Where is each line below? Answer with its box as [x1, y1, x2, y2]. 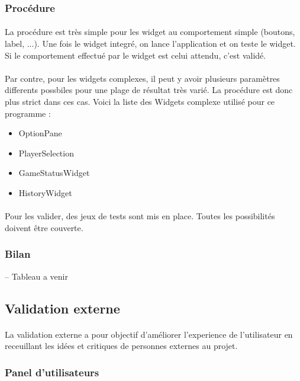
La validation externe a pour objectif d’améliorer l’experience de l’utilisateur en [5, 328, 293, 340]
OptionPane [18, 127, 62, 139]
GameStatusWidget [18, 167, 90, 179]
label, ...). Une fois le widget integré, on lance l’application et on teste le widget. [5, 37, 296, 50]
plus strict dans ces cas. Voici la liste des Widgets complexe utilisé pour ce [5, 95, 275, 107]
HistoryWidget [18, 186, 72, 198]
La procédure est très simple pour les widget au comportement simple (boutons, [5, 25, 295, 38]
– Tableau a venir [5, 270, 68, 282]
